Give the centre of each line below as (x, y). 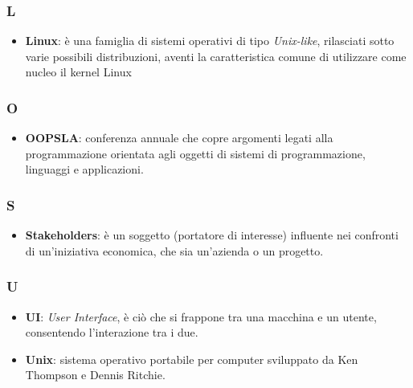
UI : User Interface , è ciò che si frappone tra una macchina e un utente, (201, 316)
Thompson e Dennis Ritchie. (95, 375)
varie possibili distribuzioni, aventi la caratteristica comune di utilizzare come (216, 56)
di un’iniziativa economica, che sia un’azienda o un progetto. (174, 250)
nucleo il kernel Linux (78, 72)
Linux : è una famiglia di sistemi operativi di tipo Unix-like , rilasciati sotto (210, 41)
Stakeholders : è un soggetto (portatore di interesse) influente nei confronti (212, 235)
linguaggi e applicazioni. (84, 169)
